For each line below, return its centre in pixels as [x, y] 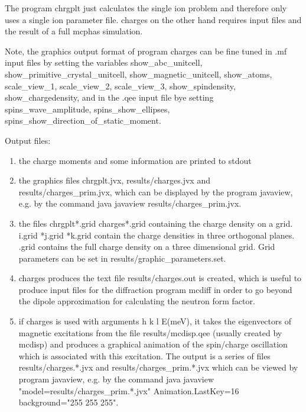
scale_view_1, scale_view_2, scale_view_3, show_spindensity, [120, 86]
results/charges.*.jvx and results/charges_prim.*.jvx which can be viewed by [158, 367]
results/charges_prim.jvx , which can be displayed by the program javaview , [156, 191]
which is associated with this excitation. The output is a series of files [144, 355]
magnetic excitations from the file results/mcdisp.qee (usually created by [150, 332]
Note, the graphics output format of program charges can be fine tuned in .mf [146, 51]
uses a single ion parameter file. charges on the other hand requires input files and [153, 19]
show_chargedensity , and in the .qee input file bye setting [109, 97]
